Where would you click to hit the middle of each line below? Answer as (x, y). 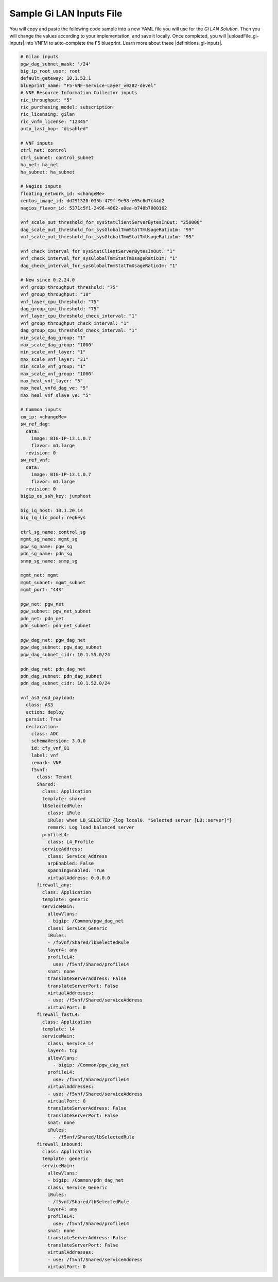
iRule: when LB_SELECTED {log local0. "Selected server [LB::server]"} (140, 820)
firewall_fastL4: (59, 1015)
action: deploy (45, 712)
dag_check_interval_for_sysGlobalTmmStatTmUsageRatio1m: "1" (99, 266)
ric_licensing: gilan (48, 114)
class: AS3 (40, 705)
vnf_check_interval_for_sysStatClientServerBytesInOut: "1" (98, 251)
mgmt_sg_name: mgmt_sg (49, 539)
